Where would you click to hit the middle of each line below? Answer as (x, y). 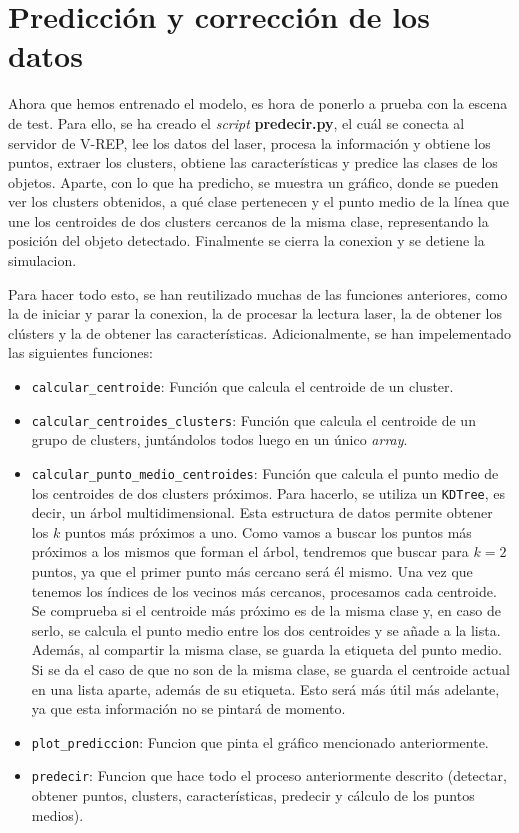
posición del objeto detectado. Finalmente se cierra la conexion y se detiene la (246, 240)
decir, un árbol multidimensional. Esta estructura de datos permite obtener (262, 512)
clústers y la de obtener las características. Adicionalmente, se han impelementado (260, 332)
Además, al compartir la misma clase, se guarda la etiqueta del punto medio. (266, 649)
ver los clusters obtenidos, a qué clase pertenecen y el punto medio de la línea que (258, 201)
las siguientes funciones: (80, 352)
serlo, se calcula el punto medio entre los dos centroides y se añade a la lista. (266, 629)
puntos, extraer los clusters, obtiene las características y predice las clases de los (253, 162)
